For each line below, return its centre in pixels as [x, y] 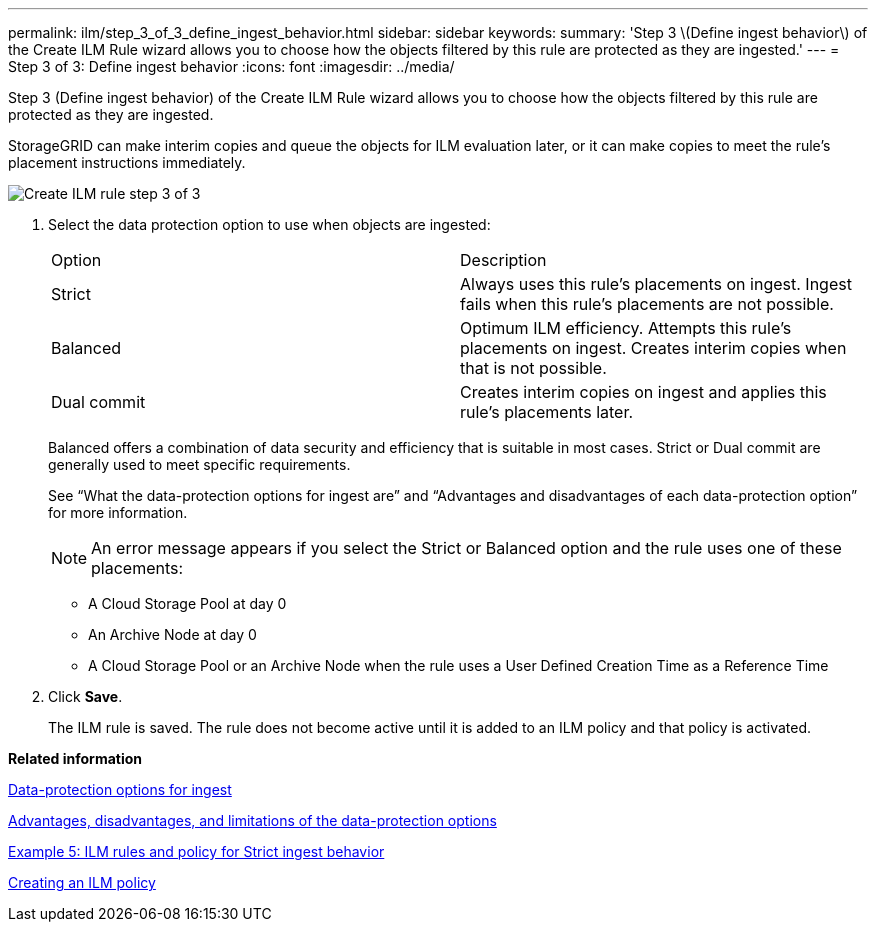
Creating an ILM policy [82, 882]
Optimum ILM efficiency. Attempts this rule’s [626, 328]
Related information [75, 758]
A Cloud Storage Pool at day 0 [187, 603]
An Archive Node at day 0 [172, 634]
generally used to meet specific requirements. [199, 464]
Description [503, 260]
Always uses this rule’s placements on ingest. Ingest [656, 284]
